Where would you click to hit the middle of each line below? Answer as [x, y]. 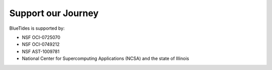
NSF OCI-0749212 [41, 44]
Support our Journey [54, 13]
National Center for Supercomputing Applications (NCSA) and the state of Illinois [106, 58]
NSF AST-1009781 [41, 51]
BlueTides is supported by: [37, 28]
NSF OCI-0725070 [41, 37]
